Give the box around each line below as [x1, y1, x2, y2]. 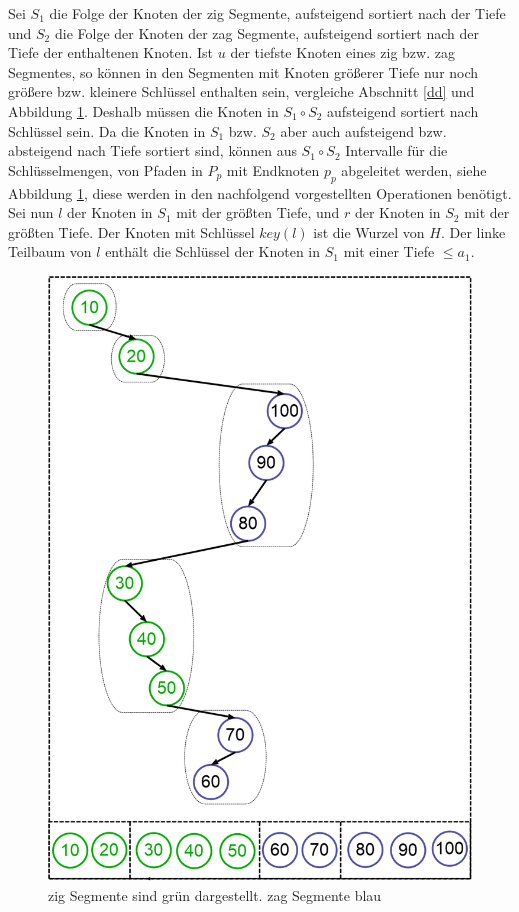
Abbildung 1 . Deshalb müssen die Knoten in [8, 100, 279, 121]
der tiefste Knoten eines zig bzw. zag [230, 42, 455, 63]
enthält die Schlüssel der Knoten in [105, 241, 321, 262]
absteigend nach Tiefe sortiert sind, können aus [8, 140, 297, 161]
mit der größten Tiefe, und [176, 202, 340, 223]
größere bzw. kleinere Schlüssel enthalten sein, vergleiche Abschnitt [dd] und [8, 81, 475, 102]
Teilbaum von [8, 241, 92, 262]
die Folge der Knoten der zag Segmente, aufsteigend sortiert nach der [54, 22, 479, 43]
